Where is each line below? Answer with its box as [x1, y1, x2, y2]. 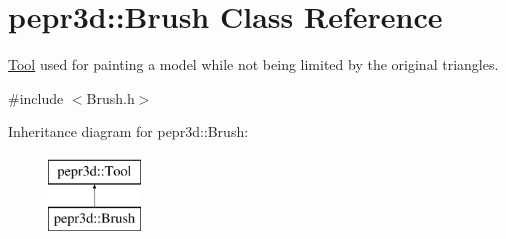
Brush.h [86, 87, 135, 108]
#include [8, 87, 64, 108]
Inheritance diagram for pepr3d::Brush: [8, 121, 249, 142]
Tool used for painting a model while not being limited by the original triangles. [8, 54, 499, 75]
